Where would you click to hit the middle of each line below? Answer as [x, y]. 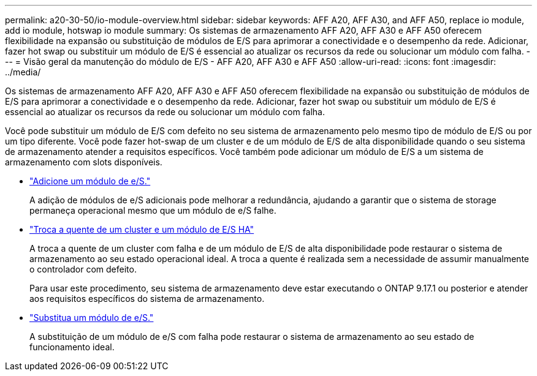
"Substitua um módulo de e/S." [92, 318]
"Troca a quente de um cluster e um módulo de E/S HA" [142, 229]
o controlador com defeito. [83, 269]
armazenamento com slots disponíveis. [84, 162]
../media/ [23, 72]
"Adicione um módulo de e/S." [90, 181]
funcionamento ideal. [72, 347]
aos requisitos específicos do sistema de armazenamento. [147, 299]
